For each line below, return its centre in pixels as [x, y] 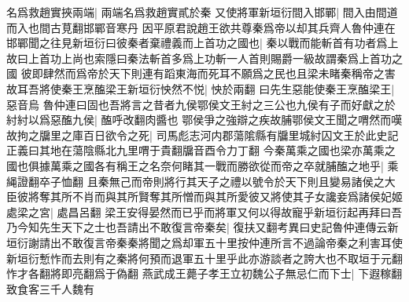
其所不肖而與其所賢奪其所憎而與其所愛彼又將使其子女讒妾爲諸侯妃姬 [226, 196]
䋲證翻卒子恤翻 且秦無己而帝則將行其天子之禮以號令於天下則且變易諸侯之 [195, 181]
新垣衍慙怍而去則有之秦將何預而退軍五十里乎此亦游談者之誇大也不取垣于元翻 [204, 258]
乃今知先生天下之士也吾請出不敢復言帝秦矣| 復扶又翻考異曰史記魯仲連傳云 [197, 227]
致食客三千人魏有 [50, 288]
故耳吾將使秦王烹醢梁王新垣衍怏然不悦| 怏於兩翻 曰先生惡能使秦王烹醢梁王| [201, 88]
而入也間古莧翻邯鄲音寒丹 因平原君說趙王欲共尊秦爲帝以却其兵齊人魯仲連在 [201, 27]
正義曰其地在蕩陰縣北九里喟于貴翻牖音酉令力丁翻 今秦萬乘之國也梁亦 [184, 150]
